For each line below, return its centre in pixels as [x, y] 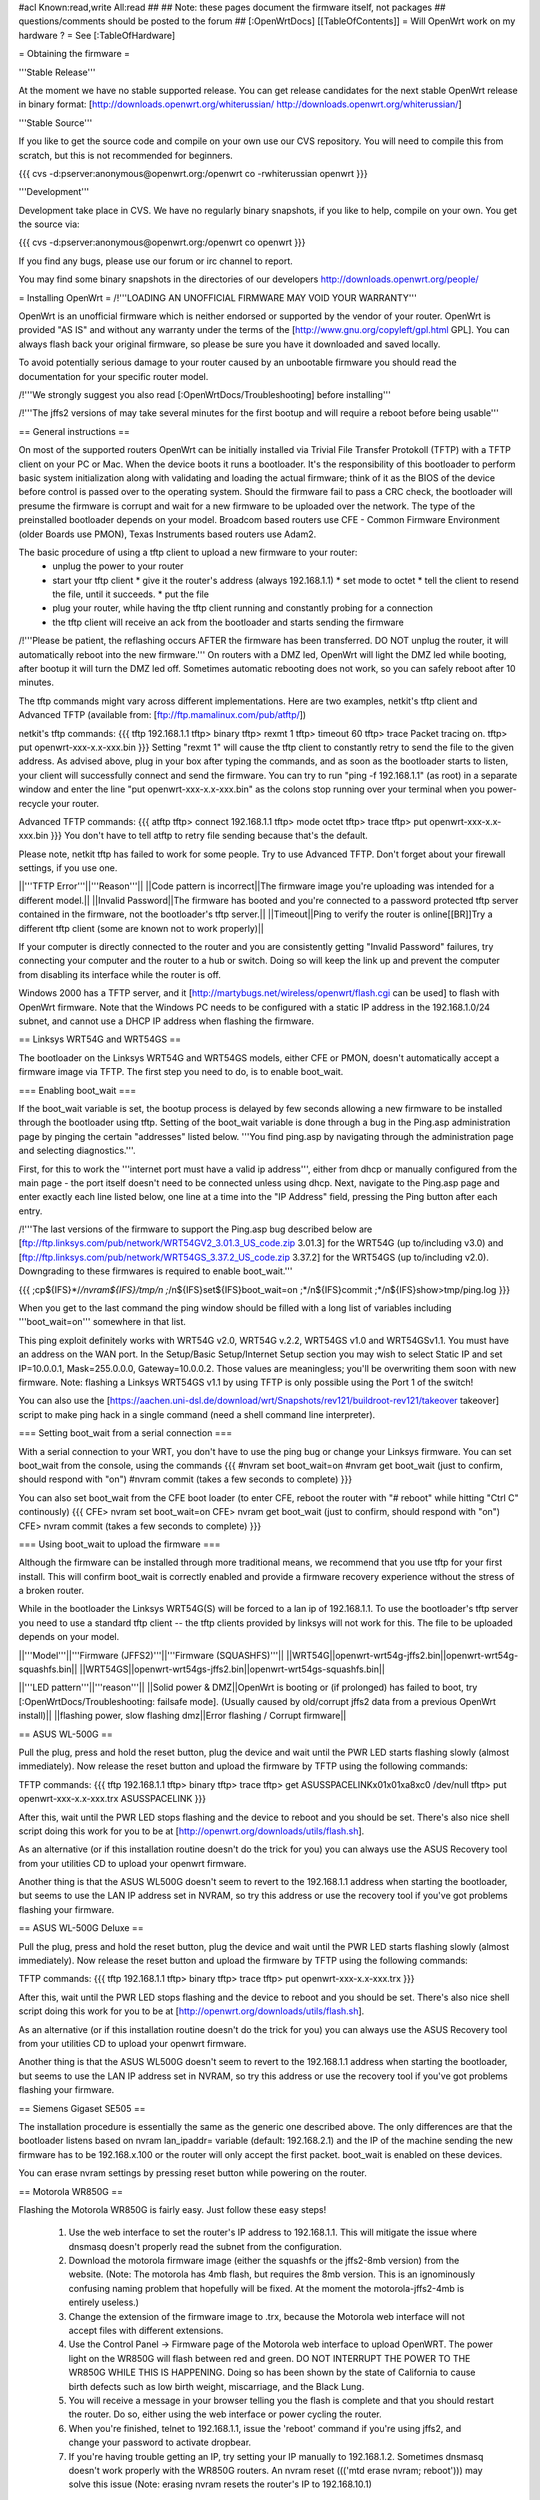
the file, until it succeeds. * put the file [131, 594]
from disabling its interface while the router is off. [120, 974]
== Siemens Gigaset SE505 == [82, 2108]
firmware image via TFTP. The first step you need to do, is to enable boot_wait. [181, 1072]
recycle [34, 803]
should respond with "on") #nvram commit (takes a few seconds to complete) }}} [185, 1479]
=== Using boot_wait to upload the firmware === [119, 1544]
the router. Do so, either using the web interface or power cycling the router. [225, 2414]
